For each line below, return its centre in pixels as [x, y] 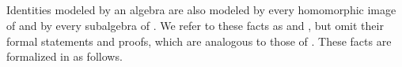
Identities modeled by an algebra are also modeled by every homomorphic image [201, 10]
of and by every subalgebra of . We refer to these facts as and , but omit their [195, 25]
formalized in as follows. [64, 56]
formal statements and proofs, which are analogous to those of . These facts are [199, 41]
